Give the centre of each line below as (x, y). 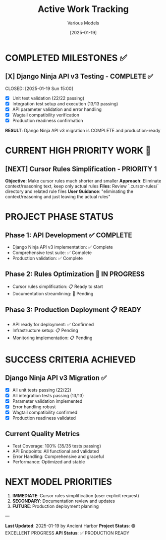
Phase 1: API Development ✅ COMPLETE (69, 235)
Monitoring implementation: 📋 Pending (52, 338)
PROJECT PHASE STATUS (59, 217)
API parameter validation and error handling (57, 109)
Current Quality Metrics (43, 434)
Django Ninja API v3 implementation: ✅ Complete (62, 247)
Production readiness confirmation (48, 121)
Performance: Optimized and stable (49, 461)
